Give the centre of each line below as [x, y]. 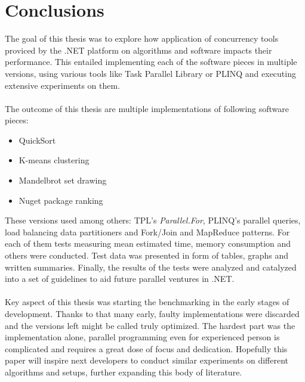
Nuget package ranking [61, 200]
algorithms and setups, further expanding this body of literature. [124, 372]
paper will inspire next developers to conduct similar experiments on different [147, 360]
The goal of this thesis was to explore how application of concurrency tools [142, 38]
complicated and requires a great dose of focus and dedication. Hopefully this [146, 348]
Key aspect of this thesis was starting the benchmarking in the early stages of [147, 302]
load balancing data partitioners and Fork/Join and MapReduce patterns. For [147, 232]
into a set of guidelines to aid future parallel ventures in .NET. [120, 279]
